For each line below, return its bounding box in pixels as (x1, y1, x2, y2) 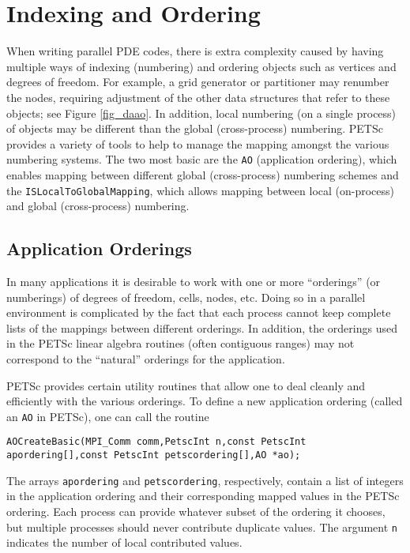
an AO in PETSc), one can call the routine (6, 408, 209, 424)
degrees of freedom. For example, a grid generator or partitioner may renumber (6, 73, 389, 90)
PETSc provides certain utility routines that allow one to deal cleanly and (6, 377, 366, 393)
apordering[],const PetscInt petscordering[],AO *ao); (6, 450, 301, 461)
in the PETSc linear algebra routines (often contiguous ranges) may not (6, 335, 355, 352)
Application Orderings (6, 236, 192, 261)
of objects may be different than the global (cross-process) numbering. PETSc (6, 120, 383, 137)
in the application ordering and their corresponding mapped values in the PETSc (6, 487, 400, 504)
